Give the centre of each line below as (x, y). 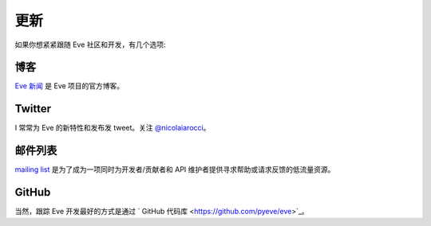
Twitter (33, 109)
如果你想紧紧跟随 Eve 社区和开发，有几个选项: (91, 45)
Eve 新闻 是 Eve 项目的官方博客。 (69, 86)
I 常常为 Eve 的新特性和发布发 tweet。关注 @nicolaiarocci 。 (113, 128)
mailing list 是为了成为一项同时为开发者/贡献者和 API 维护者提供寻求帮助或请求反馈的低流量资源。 (175, 169)
